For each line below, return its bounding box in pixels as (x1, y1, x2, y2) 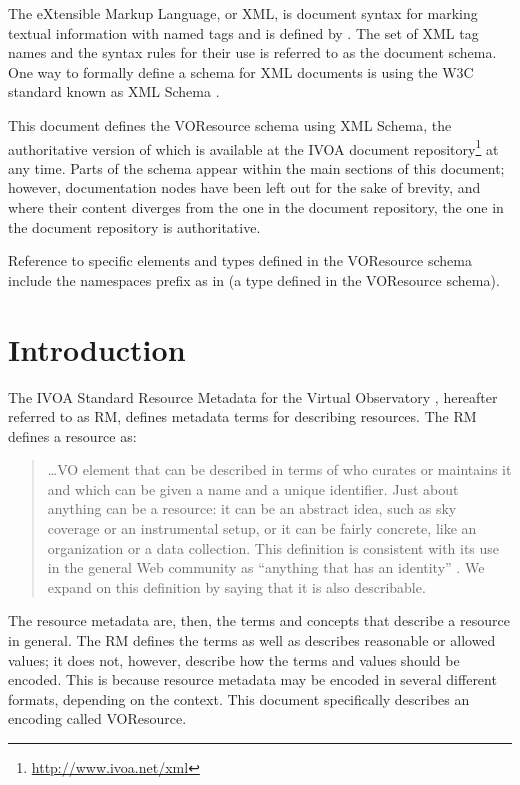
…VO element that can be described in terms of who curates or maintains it (47, 459, 512, 480)
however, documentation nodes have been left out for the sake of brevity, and (8, 177, 481, 198)
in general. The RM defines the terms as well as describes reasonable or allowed (8, 630, 496, 651)
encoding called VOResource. (8, 708, 187, 729)
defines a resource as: (8, 425, 137, 446)
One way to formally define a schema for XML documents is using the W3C (8, 61, 474, 82)
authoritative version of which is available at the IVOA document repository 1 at (8, 135, 499, 159)
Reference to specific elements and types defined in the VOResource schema (8, 250, 472, 271)
